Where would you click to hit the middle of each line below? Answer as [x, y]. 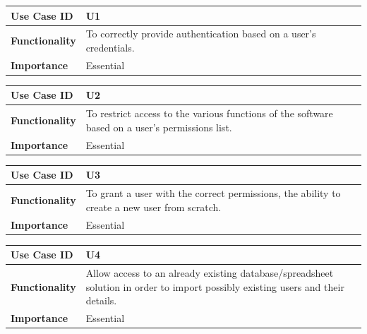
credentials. [110, 47]
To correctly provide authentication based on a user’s [201, 34]
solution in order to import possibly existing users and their [215, 286]
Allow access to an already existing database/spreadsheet [210, 272]
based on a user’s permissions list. [159, 127]
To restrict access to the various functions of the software [209, 113]
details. [101, 300]
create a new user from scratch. [154, 207]
